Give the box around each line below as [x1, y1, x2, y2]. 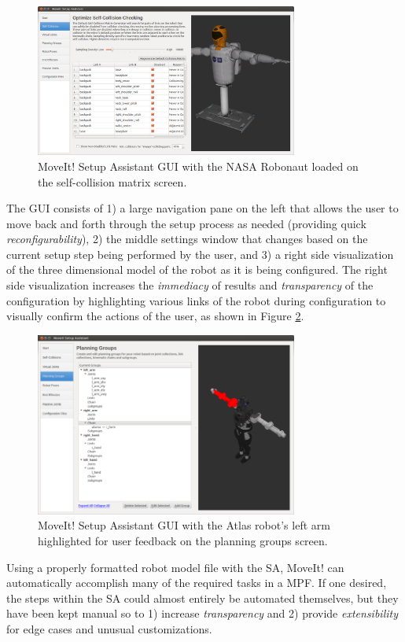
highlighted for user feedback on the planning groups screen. [38, 533, 328, 549]
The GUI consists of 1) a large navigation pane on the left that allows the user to [6, 200, 399, 216]
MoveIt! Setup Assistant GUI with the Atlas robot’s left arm [38, 517, 330, 533]
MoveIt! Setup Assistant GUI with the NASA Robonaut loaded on [38, 157, 359, 174]
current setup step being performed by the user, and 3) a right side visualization [6, 245, 394, 262]
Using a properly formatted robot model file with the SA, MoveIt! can [6, 559, 344, 575]
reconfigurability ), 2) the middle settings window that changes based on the [6, 231, 368, 247]
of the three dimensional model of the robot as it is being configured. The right [6, 261, 388, 278]
